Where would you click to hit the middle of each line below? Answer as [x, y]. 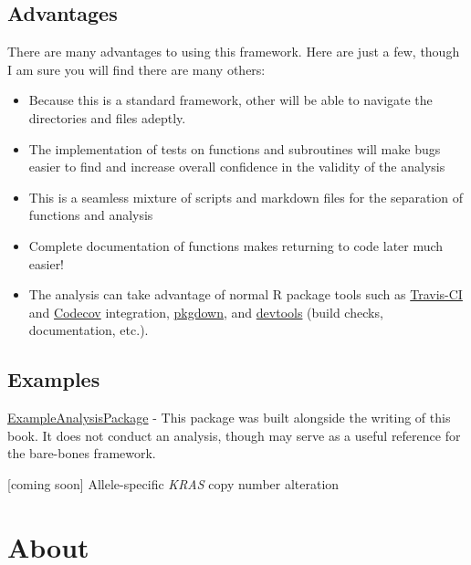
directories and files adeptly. [107, 117]
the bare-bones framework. [82, 453]
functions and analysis [91, 215]
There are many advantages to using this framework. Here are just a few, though [234, 52]
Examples [54, 379]
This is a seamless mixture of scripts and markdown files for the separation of [246, 197]
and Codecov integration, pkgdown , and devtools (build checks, [206, 312]
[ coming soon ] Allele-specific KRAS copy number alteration [173, 483]
